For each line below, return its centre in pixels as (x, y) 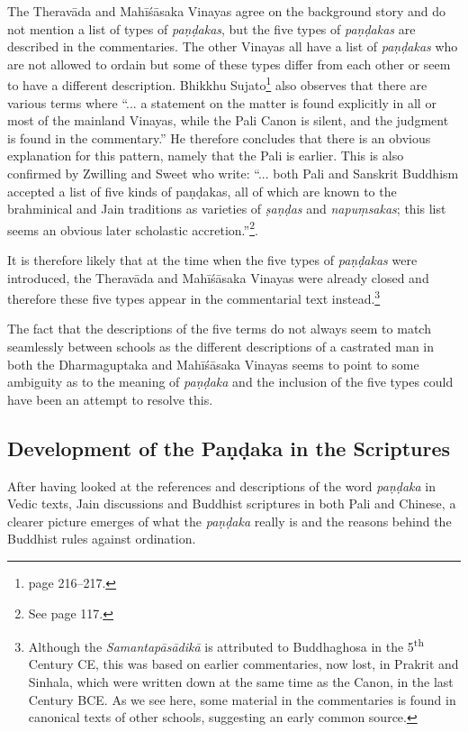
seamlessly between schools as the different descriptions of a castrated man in (221, 347)
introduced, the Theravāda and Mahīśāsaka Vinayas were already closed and (218, 277)
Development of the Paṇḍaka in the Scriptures (229, 448)
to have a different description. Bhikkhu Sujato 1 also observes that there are (217, 84)
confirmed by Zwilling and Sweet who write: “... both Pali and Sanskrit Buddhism (233, 173)
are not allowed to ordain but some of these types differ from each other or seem (229, 64)
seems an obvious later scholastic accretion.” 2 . (133, 228)
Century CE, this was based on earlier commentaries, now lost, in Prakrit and (243, 664)
